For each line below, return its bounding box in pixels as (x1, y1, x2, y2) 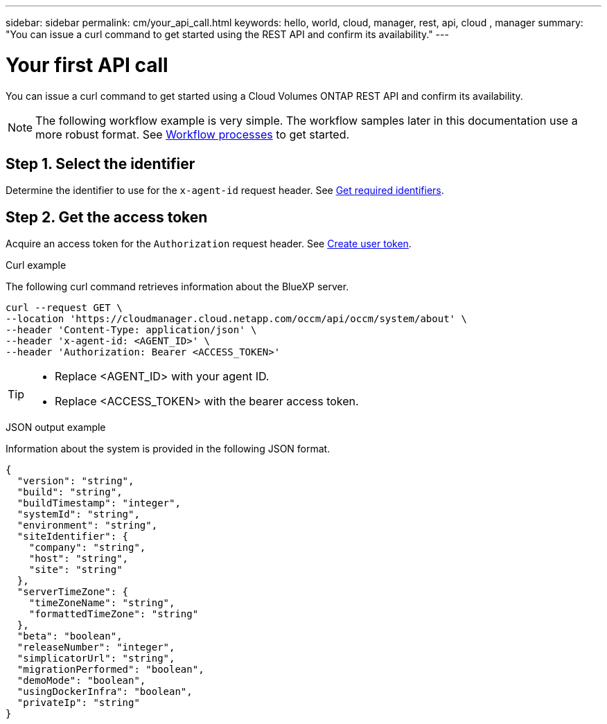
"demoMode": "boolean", (17, 675, 146, 687)
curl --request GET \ (6, 302, 123, 314)
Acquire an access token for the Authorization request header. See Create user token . (6, 238, 412, 250)
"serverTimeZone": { (17, 586, 129, 598)
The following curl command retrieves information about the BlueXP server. (6, 281, 349, 293)
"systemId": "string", (17, 509, 140, 520)
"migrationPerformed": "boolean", (17, 664, 204, 676)
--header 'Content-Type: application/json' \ (6, 324, 257, 336)
